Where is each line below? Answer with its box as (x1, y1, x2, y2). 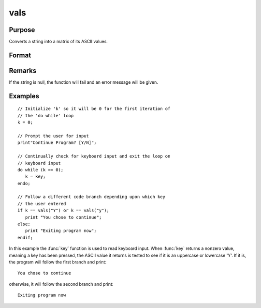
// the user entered (17, 201, 66, 206)
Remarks (9, 66, 37, 75)
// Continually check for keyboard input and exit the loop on (17, 154, 171, 159)
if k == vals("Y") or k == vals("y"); (17, 208, 110, 213)
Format (9, 51, 31, 59)
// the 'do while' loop (17, 113, 74, 118)
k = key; (25, 174, 46, 179)
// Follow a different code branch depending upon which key (17, 194, 165, 200)
